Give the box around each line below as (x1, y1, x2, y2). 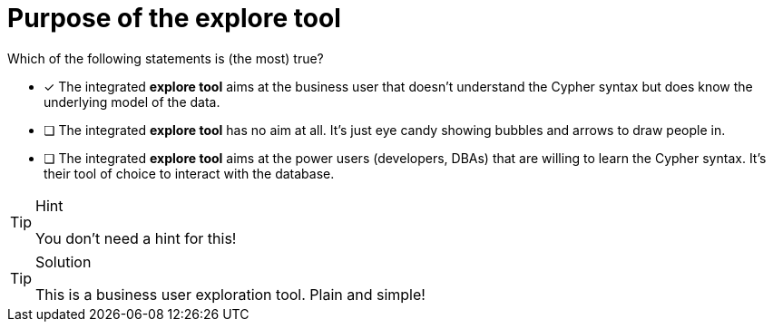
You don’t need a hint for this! (35, 228, 237, 247)
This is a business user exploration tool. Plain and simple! (35, 285, 426, 304)
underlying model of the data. (44, 93, 220, 110)
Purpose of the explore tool (7, 3, 341, 34)
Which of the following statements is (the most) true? (7, 50, 324, 66)
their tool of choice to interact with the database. (44, 165, 335, 181)
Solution (35, 252, 92, 271)
